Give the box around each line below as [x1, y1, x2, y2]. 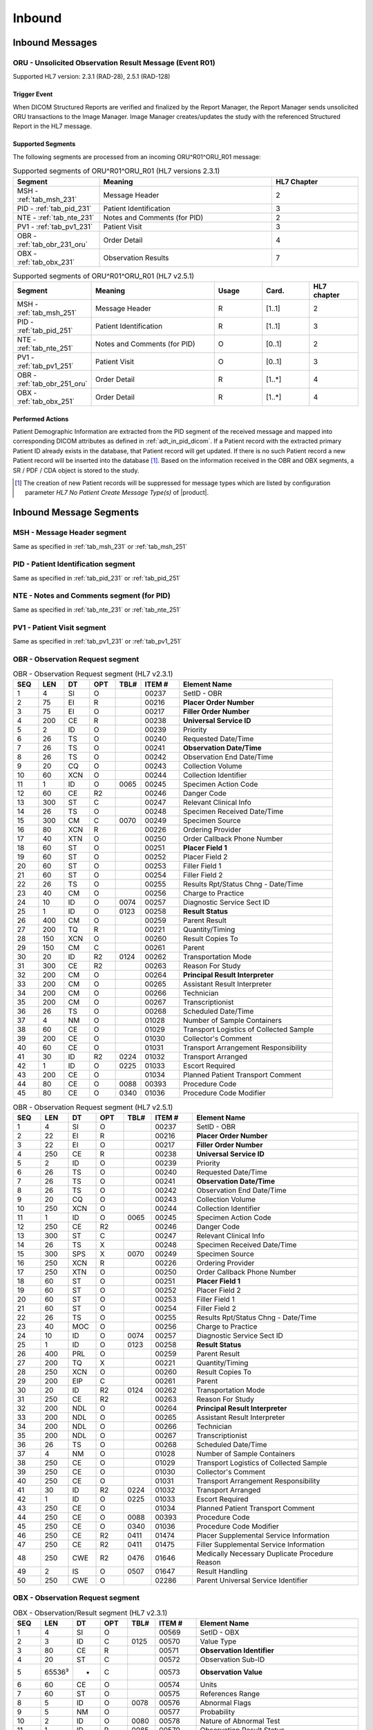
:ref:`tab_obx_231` [17, 257, 75, 266]
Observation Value [200, 1667, 262, 1677]
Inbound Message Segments [12, 507, 140, 518]
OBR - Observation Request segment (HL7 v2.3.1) [12, 669, 173, 679]
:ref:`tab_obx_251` [17, 397, 75, 406]
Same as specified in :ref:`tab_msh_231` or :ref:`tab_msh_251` [12, 542, 188, 550]
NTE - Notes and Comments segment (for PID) [12, 591, 171, 601]
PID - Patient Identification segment [12, 559, 135, 569]
